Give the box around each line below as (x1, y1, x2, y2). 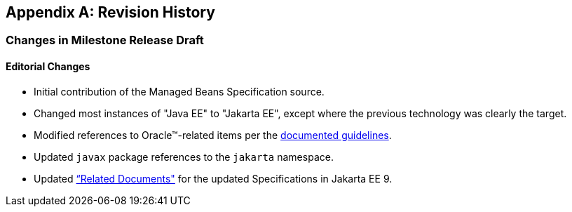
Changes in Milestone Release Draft (6, 33, 204, 48)
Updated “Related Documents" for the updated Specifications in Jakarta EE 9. (34, 172, 393, 185)
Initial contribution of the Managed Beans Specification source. (34, 85, 325, 98)
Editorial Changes (6, 60, 90, 73)
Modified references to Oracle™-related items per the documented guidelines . (34, 128, 392, 141)
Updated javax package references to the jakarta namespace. (34, 150, 334, 163)
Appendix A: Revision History (6, 4, 215, 21)
